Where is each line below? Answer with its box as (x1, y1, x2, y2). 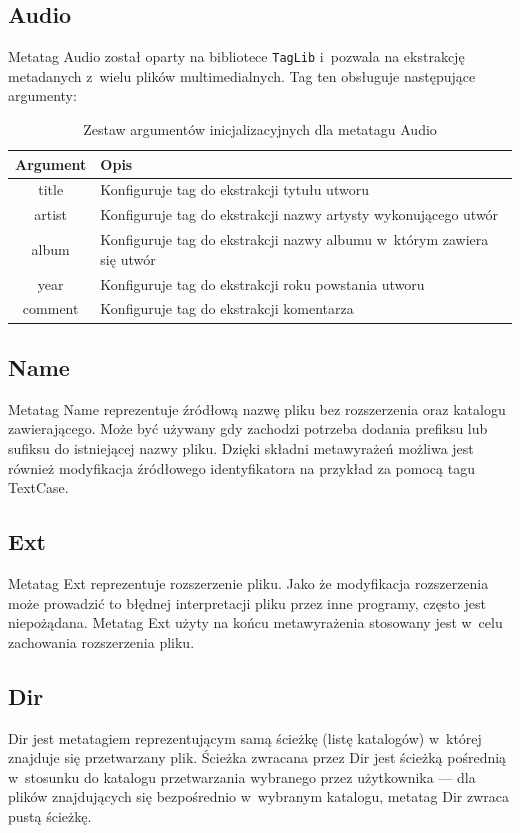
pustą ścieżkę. (8, 805, 92, 826)
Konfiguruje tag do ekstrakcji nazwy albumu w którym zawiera (100, 229, 489, 250)
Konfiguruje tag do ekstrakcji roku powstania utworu (100, 273, 425, 294)
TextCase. (8, 477, 69, 498)
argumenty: (8, 85, 77, 106)
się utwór (100, 248, 156, 269)
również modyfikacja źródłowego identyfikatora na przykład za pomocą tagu (8, 457, 475, 478)
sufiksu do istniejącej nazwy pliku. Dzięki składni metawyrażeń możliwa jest (8, 437, 474, 458)
